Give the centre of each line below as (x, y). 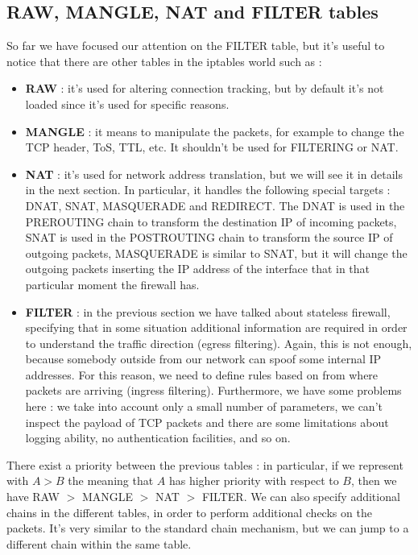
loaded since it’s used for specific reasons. (127, 104)
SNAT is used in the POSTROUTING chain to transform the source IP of (209, 237)
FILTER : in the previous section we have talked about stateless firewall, (208, 311)
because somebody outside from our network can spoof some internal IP (203, 359)
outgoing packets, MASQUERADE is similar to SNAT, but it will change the (216, 253)
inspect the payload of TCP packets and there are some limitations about (207, 422)
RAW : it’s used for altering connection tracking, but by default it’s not (205, 88)
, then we (374, 480)
